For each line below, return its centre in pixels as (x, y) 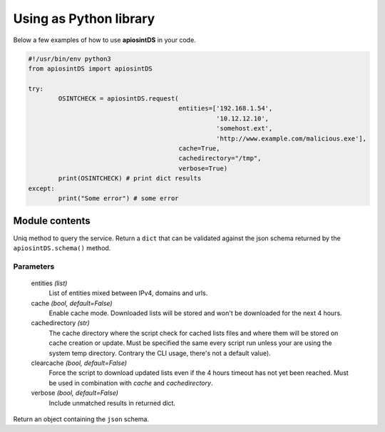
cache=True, (199, 149)
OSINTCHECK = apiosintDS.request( (118, 99)
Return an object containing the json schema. (81, 419)
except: (41, 188)
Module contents (52, 221)
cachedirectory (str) (61, 323)
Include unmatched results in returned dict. (112, 403)
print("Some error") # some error (118, 199)
